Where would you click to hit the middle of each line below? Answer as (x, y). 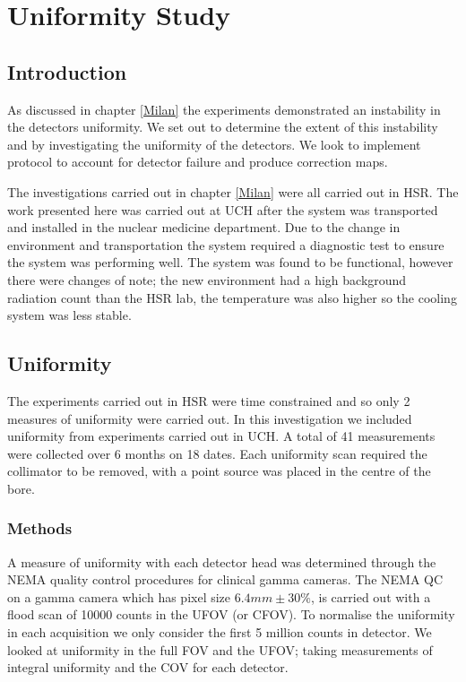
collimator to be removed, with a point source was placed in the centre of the (219, 471)
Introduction (67, 71)
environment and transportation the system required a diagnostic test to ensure (226, 244)
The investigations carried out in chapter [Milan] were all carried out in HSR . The (233, 191)
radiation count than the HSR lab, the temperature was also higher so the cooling (232, 297)
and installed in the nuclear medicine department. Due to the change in (204, 227)
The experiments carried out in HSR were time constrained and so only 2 (209, 400)
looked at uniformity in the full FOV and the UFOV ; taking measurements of (220, 649)
